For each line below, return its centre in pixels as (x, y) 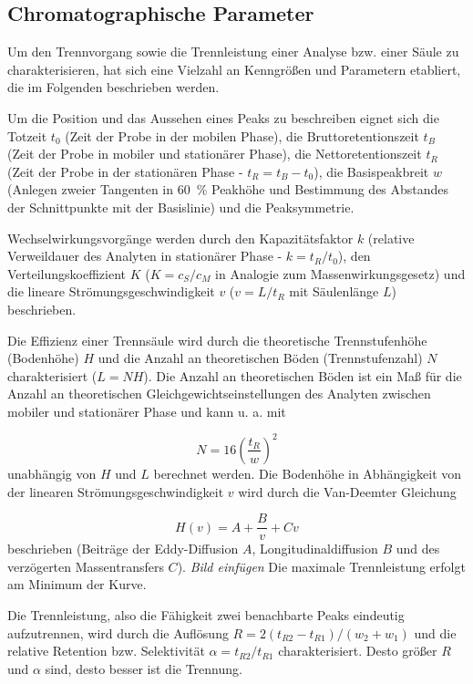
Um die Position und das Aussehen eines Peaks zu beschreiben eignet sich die (223, 117)
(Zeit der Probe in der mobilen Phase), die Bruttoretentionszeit (242, 135)
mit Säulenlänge (334, 291)
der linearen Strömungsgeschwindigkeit (116, 491)
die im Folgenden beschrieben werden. (113, 87)
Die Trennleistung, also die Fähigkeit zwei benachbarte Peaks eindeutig (206, 615)
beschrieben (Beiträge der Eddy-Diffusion (123, 549)
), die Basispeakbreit (371, 171)
